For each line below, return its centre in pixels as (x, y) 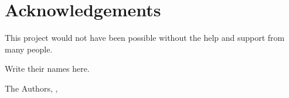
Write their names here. (47, 69)
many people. (29, 49)
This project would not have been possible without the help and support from (145, 38)
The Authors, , (31, 88)
